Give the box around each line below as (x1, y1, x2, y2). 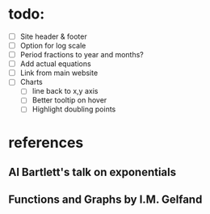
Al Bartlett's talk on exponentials (8, 166, 177, 179)
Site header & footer (19, 31, 87, 41)
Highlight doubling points (31, 104, 116, 114)
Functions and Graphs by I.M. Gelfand (8, 193, 203, 207)
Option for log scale (19, 41, 86, 50)
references (8, 133, 84, 152)
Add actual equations (19, 59, 91, 69)
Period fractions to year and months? (19, 50, 144, 60)
